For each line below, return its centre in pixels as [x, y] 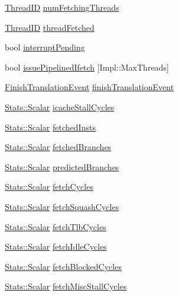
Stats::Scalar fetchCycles [49, 187]
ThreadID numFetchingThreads [62, 7]
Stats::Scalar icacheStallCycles [60, 106]
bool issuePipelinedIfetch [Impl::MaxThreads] [87, 67]
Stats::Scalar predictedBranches [62, 166]
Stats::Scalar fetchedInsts [50, 127]
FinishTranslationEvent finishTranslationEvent [89, 87]
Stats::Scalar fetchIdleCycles [56, 246]
